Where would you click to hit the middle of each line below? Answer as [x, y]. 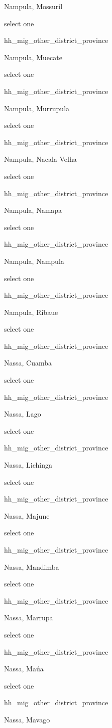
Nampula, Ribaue [31, 312]
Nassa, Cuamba [28, 363]
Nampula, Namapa [33, 210]
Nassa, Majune [27, 515]
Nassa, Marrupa [29, 618]
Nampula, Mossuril [33, 6]
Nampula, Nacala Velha [40, 159]
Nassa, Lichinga [28, 465]
